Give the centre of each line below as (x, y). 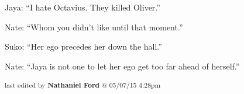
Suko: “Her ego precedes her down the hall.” (83, 46)
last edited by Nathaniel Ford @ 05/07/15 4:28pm (83, 85)
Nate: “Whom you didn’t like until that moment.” (94, 27)
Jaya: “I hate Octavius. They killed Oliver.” (83, 7)
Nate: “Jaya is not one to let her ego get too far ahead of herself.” (122, 66)
